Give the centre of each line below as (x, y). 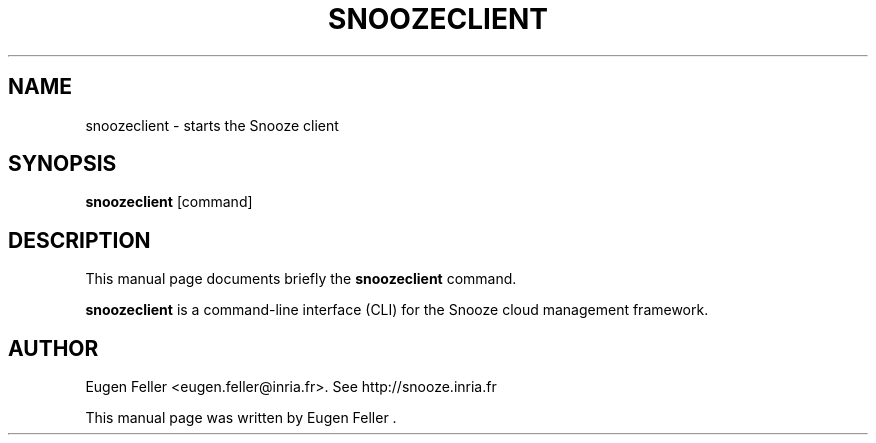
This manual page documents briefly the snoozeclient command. (301, 279)
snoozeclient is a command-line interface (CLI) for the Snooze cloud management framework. (397, 310)
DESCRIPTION (79, 240)
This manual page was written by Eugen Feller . (241, 418)
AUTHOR (53, 348)
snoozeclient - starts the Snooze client (212, 125)
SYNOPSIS (62, 164)
